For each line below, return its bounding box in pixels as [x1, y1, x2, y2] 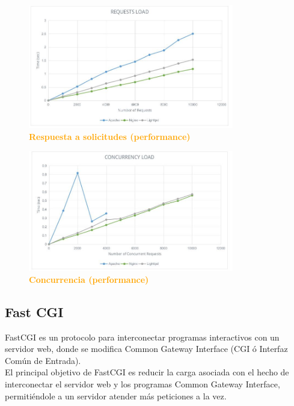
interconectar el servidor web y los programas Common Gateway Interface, [5, 377, 280, 390]
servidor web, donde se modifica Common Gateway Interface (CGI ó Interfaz [5, 342, 288, 355]
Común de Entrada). [5, 354, 81, 366]
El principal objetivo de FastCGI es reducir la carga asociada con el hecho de [5, 366, 289, 378]
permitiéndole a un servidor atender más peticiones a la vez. [5, 389, 227, 402]
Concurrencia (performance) [29, 273, 149, 285]
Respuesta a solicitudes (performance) [29, 130, 191, 142]
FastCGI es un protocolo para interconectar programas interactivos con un [5, 330, 280, 343]
